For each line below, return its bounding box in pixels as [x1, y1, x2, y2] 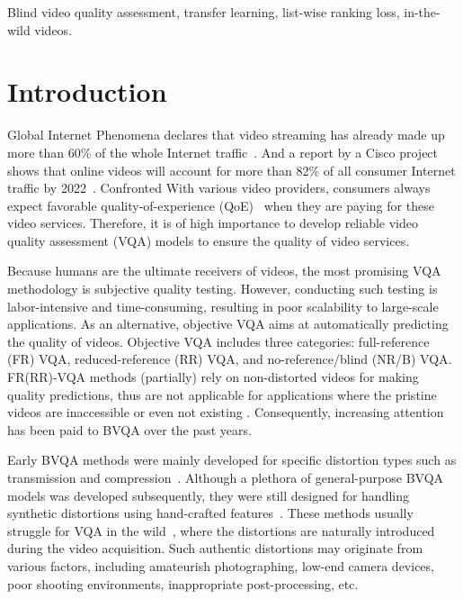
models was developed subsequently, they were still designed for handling [7, 486, 409, 504]
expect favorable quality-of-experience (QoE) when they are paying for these [7, 195, 434, 214]
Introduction [7, 73, 167, 110]
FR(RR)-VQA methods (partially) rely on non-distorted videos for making [7, 368, 419, 386]
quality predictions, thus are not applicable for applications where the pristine [7, 385, 437, 404]
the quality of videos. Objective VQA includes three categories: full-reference [7, 331, 430, 350]
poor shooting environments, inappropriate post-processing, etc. [7, 574, 359, 593]
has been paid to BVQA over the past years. [7, 420, 252, 439]
